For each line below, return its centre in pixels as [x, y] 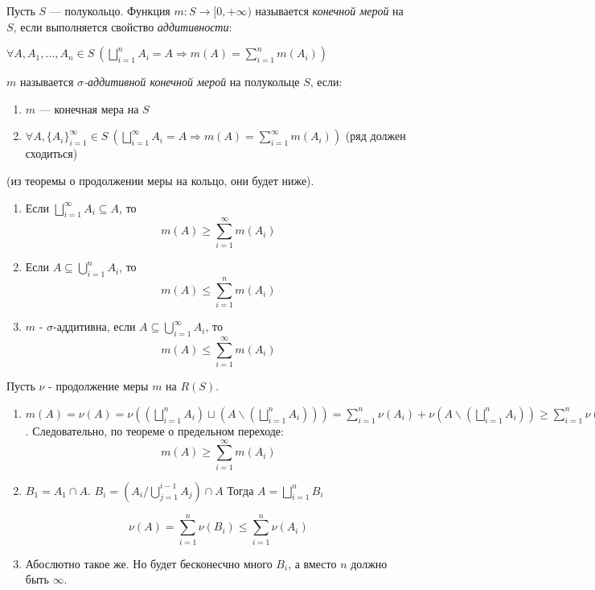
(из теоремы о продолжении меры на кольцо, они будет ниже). [160, 180]
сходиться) [51, 153]
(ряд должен [375, 136]
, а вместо [312, 563]
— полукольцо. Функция [110, 10]
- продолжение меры [98, 386]
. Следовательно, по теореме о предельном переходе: [154, 430]
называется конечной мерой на [329, 10]
